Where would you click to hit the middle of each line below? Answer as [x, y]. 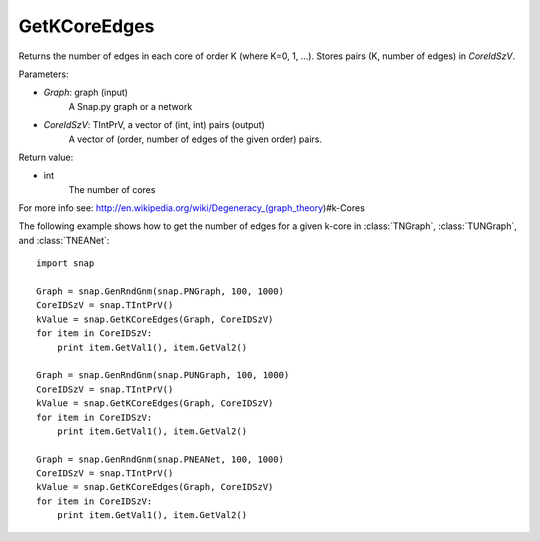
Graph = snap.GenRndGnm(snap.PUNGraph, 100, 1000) [163, 375]
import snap [65, 263]
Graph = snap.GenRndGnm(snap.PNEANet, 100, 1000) [160, 459]
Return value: [46, 157]
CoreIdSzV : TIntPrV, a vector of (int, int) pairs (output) [154, 125]
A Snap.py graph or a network [130, 106]
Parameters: [43, 74]
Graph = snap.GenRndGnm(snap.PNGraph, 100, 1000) [160, 291]
